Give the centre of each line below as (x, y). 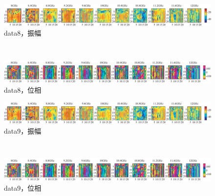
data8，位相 (23, 90)
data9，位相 (23, 187)
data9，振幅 (23, 130)
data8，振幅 (23, 33)
